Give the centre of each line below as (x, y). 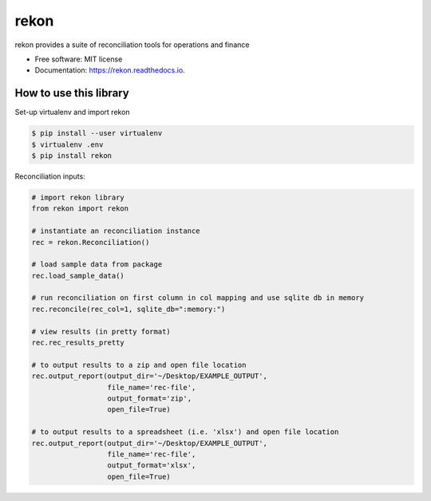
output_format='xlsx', (152, 465)
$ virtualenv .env (67, 144)
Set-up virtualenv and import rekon (73, 112)
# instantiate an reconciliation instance (116, 231)
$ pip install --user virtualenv (97, 133)
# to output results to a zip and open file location (139, 365)
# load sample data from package (97, 264)
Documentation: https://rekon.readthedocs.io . (110, 70)
